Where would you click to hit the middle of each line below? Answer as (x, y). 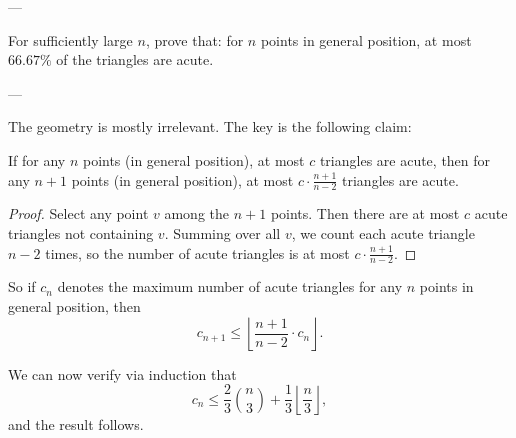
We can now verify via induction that (122, 373)
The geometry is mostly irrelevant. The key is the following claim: (210, 126)
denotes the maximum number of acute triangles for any (230, 286)
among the (197, 213)
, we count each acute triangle (383, 232)
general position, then (74, 306)
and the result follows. (76, 424)
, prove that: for (194, 39)
